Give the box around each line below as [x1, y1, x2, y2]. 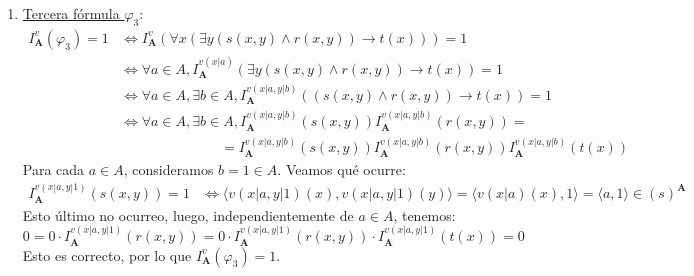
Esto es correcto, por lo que [22, 244, 192, 265]
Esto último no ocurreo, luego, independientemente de [22, 204, 354, 225]
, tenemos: [393, 204, 456, 225]
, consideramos [123, 158, 214, 179]
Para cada [22, 158, 85, 179]
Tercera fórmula [22, 3, 120, 23]
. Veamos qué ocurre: [277, 158, 406, 179]
